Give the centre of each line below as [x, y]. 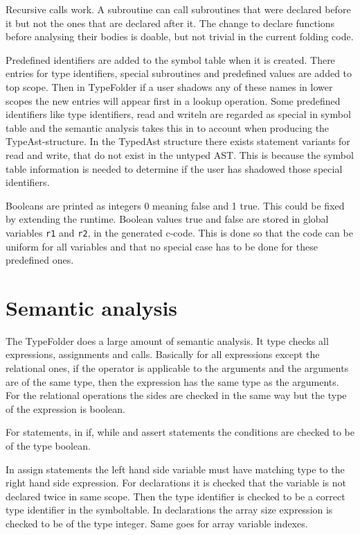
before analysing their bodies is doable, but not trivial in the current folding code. [180, 36]
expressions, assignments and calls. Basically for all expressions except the [163, 354]
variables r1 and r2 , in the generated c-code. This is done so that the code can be [179, 232]
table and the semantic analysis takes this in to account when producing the [168, 127]
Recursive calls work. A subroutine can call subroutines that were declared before [178, 9]
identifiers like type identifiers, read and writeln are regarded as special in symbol [178, 114]
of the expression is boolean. [65, 408]
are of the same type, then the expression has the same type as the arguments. [172, 381]
